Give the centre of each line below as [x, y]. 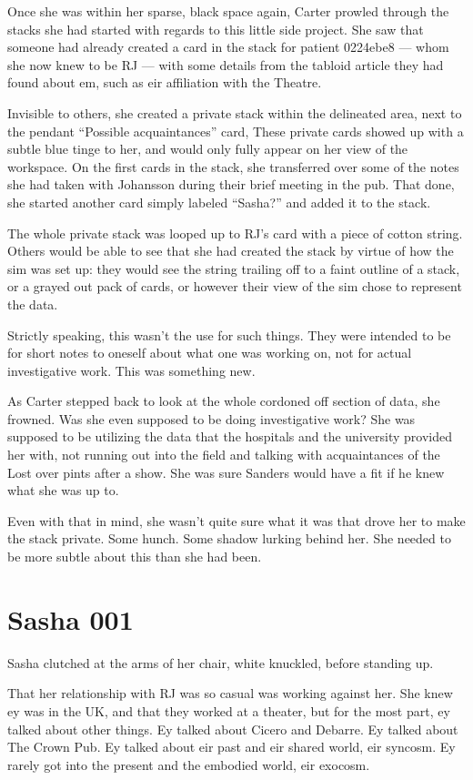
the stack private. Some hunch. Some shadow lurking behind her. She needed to [229, 538]
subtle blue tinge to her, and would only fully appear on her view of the [208, 149]
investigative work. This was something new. [131, 370]
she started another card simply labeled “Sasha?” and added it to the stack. [219, 202]
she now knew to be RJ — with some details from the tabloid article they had [226, 64]
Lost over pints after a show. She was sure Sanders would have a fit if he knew [226, 472]
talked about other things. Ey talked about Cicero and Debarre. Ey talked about [233, 729]
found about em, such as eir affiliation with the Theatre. [165, 82]
